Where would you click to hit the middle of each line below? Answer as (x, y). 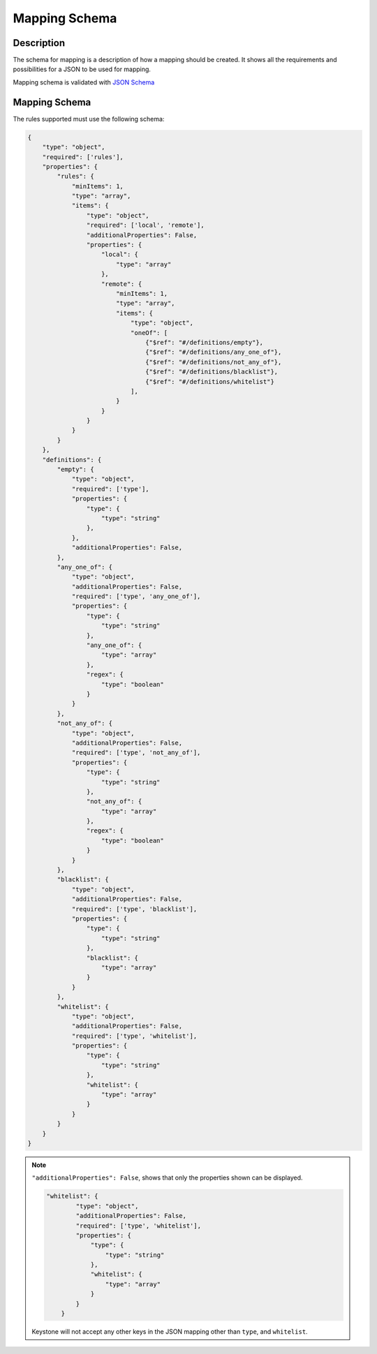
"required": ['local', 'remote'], (146, 225)
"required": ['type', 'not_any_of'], (136, 753)
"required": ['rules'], (83, 157)
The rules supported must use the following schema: (89, 119)
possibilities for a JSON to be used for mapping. (82, 69)
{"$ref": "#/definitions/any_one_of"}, (214, 352)
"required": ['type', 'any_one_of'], (136, 596)
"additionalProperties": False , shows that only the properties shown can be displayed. (167, 1178)
